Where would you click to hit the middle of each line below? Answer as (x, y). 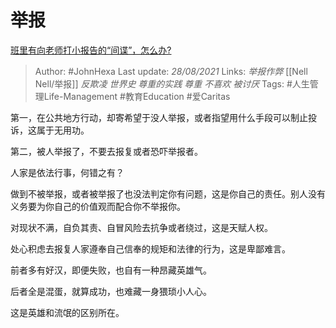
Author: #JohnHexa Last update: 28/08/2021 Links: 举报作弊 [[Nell (171, 71)
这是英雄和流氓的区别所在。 (67, 312)
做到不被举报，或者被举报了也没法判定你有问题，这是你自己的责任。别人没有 (168, 193)
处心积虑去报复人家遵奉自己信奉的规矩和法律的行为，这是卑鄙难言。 (150, 248)
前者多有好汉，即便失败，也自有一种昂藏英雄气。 (111, 270)
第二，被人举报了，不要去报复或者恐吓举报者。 (106, 151)
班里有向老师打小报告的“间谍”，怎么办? (91, 50)
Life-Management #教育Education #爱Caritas (137, 96)
